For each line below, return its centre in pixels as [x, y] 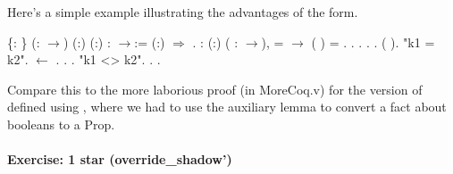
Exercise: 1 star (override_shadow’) [120, 159]
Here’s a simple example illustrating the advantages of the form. [183, 11]
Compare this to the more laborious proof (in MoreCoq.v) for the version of [215, 89]
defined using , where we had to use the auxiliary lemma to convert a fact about [227, 107]
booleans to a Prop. [61, 124]
